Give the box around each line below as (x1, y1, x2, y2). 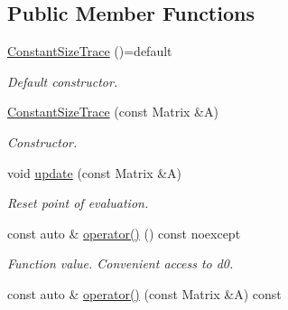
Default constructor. (7, 71, 118, 90)
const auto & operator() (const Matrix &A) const (7, 284, 282, 303)
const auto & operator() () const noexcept (7, 223, 241, 242)
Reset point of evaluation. (7, 193, 149, 212)
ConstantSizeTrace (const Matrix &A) (7, 102, 218, 121)
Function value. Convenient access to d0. (7, 254, 234, 273)
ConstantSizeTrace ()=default (7, 42, 172, 61)
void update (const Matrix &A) (7, 163, 182, 182)
